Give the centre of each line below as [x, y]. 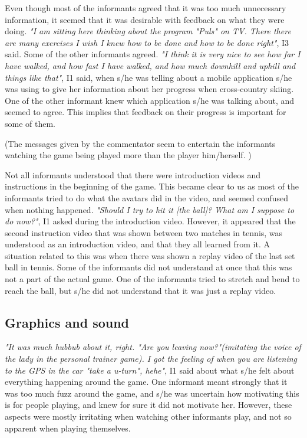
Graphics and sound [67, 322]
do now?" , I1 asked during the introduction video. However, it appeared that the [150, 221]
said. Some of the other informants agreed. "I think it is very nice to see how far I [153, 54]
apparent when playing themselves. [68, 428]
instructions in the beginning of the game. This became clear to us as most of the [152, 186]
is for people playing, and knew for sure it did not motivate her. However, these [148, 405]
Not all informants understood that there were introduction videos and [133, 174]
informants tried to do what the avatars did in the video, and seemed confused [147, 197]
